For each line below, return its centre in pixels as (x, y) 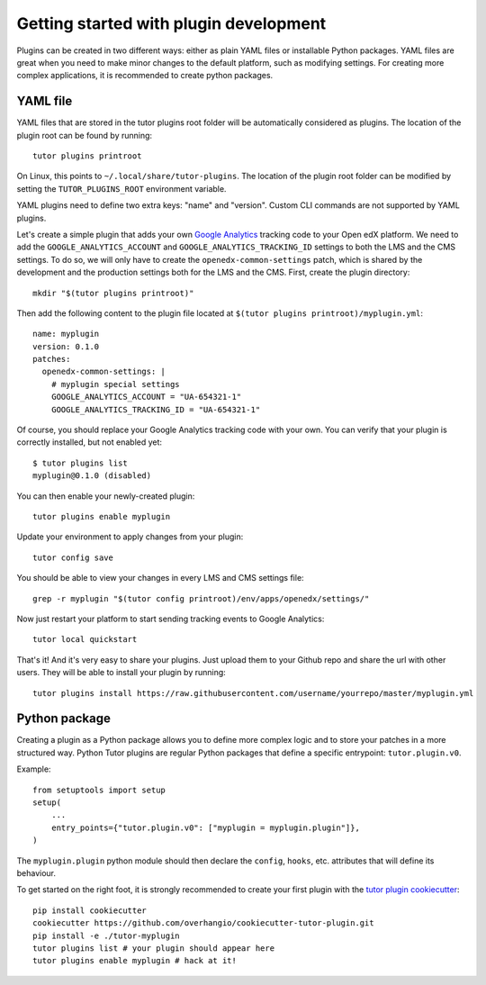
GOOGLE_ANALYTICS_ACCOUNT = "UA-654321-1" (146, 397)
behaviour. (36, 872)
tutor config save (73, 557)
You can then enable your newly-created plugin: (106, 496)
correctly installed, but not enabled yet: (89, 442)
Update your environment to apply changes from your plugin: (130, 537)
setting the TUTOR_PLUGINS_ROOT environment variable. (121, 188)
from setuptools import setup (99, 790)
